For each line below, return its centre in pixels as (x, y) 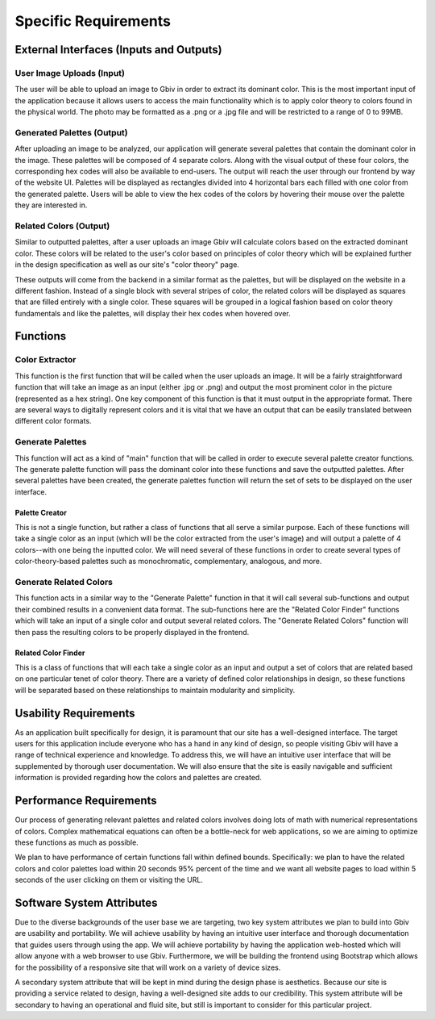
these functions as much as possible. (77, 842)
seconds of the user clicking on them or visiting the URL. (109, 880)
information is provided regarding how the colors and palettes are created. (138, 778)
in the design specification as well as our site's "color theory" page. (127, 265)
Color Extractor (46, 360)
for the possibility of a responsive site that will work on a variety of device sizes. (148, 967)
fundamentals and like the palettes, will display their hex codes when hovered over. (153, 313)
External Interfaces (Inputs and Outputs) (118, 50)
